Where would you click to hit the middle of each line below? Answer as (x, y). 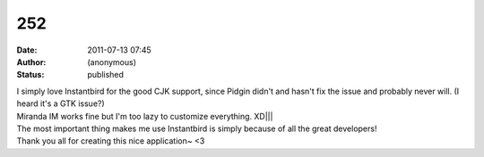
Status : (30, 75)
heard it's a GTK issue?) (60, 103)
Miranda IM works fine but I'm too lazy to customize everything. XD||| (145, 116)
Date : (27, 50)
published (106, 75)
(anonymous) (112, 62)
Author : (31, 62)
